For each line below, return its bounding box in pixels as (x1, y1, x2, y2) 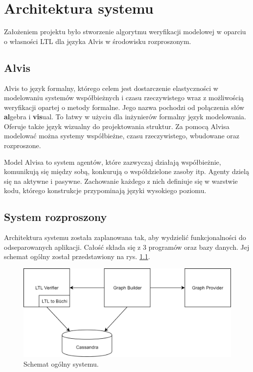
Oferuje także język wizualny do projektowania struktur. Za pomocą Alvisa (4, 121, 230, 131)
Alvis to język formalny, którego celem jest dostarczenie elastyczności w (4, 83, 218, 93)
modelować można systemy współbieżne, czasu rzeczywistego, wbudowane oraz (4, 131, 240, 141)
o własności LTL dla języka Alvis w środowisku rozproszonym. (4, 36, 191, 46)
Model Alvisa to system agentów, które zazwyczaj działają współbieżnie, (4, 156, 221, 167)
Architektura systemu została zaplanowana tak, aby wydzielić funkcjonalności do (4, 232, 246, 242)
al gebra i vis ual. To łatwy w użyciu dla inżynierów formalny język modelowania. (4, 111, 246, 122)
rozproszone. (4, 140, 41, 151)
